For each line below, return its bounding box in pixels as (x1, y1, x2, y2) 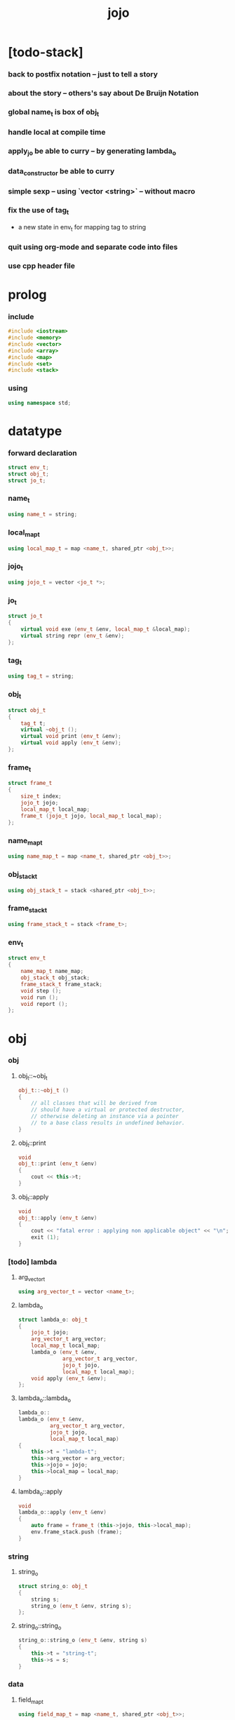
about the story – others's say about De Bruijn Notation (8, 88, 199, 98)
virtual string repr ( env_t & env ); (20, 633, 125, 640)
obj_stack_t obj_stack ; (20, 974, 90, 981)
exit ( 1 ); (31, 1234, 60, 1241)
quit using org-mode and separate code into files (8, 242, 178, 252)
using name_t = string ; (8, 511, 78, 518)
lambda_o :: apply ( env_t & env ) (18, 1509, 107, 1516)
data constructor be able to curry (8, 166, 115, 177)
